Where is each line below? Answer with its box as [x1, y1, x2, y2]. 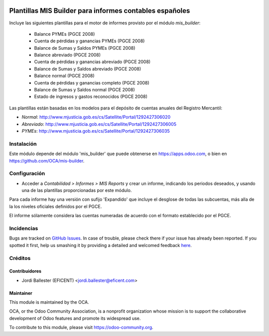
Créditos [9, 254, 31, 261]
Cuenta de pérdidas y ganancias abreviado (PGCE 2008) [34, 59, 151, 65]
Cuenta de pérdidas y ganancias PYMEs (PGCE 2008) [34, 38, 145, 44]
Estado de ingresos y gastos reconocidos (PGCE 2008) [34, 93, 148, 99]
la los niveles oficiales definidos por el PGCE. [9, 203, 102, 209]
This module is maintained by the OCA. [9, 299, 89, 305]
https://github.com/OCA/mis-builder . [9, 158, 85, 164]
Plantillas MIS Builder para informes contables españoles [9, 6, 190, 15]
